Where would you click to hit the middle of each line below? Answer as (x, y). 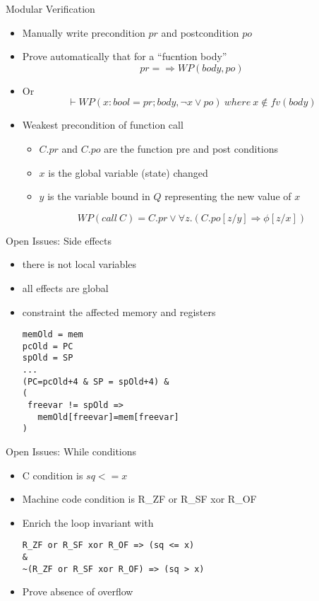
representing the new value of (228, 196)
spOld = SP (48, 358)
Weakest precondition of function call (103, 125)
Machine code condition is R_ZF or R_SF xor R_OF (139, 499)
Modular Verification (50, 8)
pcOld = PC (48, 346)
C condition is (53, 475)
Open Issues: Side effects (59, 240)
